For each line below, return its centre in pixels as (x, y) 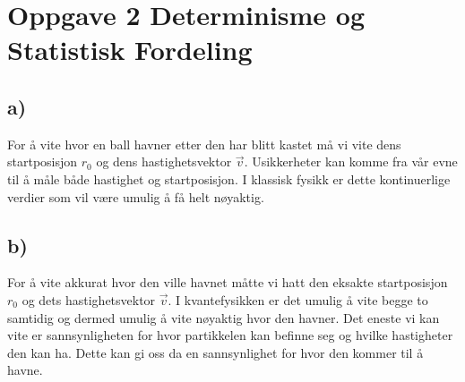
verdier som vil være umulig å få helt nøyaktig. (136, 196)
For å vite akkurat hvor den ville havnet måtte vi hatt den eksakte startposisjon (228, 282)
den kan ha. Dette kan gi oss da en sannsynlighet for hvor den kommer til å (215, 352)
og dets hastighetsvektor (89, 299)
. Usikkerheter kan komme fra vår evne (351, 161)
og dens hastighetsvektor (164, 161)
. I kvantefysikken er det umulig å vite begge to (298, 299)
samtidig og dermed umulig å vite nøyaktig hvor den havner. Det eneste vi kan (224, 317)
